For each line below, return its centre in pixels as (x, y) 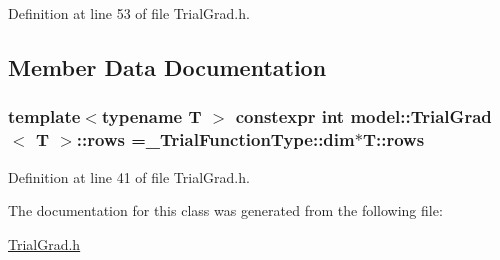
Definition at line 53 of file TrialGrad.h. (129, 13)
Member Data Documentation (167, 66)
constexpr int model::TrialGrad (363, 116)
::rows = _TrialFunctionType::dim (215, 139)
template (44, 116)
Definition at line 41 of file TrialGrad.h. (129, 176)
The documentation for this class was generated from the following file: (225, 210)
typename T (151, 116)
